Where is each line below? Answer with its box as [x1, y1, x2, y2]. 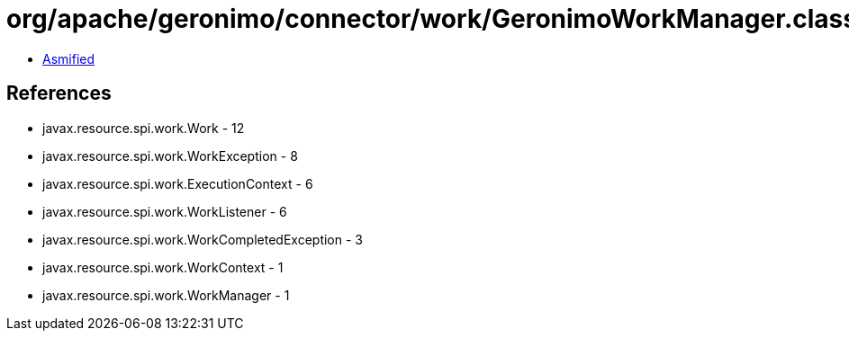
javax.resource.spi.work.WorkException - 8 [42, 147, 298, 164]
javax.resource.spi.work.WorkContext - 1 [42, 259, 284, 275]
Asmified [42, 50, 95, 67]
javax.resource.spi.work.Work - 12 [42, 120, 245, 136]
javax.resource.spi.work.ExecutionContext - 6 [42, 175, 313, 191]
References [6, 82, 112, 105]
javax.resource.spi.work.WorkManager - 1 [42, 287, 290, 303]
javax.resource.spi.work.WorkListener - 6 [42, 203, 287, 219]
